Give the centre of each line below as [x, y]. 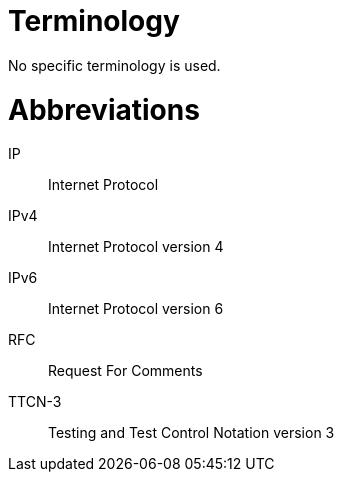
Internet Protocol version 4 [136, 247]
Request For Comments [125, 371]
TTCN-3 [35, 402]
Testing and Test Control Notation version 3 [191, 433]
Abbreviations [104, 109]
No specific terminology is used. [114, 65]
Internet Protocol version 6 [136, 309]
